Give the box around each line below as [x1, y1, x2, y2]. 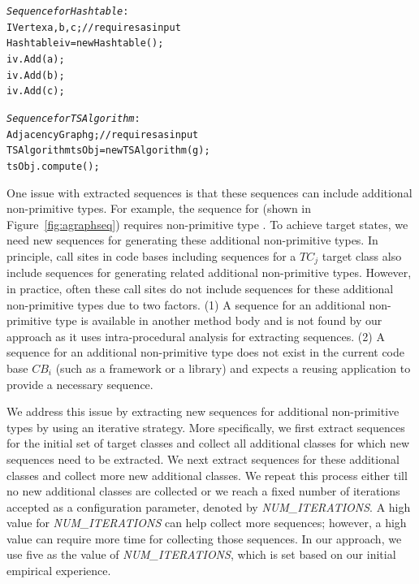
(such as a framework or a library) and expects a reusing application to [55, 359, 411, 376]
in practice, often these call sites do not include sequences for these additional [6, 279, 394, 296]
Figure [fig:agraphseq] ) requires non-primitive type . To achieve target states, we [6, 215, 408, 232]
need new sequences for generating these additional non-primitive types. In [6, 231, 378, 249]
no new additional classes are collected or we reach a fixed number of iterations [6, 482, 400, 500]
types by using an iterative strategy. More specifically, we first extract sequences [6, 418, 405, 435]
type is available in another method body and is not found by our [54, 312, 382, 329]
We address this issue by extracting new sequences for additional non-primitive [6, 403, 400, 420]
